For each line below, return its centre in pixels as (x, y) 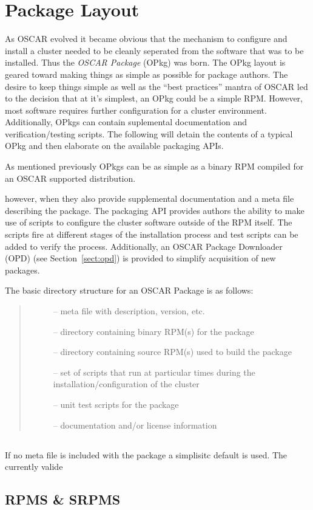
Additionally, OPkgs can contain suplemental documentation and (126, 122)
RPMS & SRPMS (63, 499)
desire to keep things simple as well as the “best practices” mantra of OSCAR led (156, 86)
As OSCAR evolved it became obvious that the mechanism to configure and (146, 39)
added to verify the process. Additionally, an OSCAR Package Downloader (144, 246)
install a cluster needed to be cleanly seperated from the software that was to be (154, 50)
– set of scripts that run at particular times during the (154, 372)
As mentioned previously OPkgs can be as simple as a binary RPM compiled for (154, 166)
